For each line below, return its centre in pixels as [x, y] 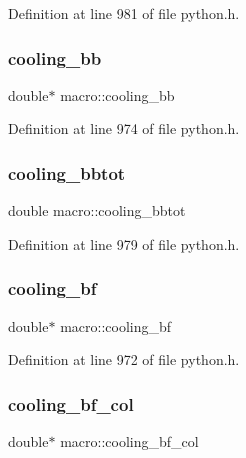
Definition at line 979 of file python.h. [124, 243]
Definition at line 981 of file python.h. [124, 13]
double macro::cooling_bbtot [97, 210]
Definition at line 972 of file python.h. [124, 359]
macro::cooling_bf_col [129, 441]
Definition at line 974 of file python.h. [124, 128]
